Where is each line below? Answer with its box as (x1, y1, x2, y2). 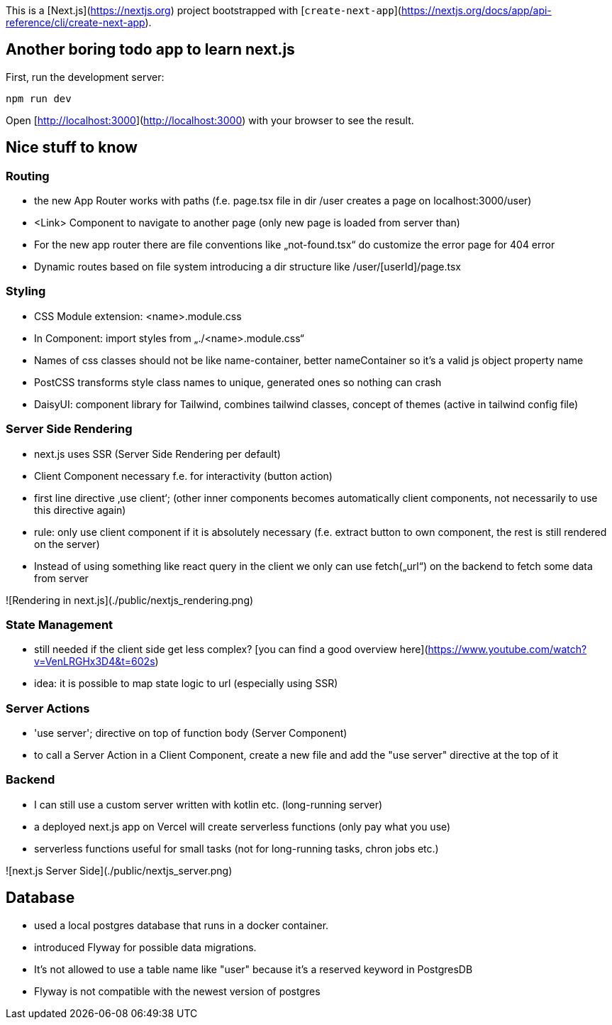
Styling (6, 284, 46, 299)
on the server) (34, 537, 100, 550)
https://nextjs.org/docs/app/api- (401, 4, 552, 16)
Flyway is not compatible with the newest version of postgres (34, 985, 321, 997)
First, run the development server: (6, 70, 165, 83)
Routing (6, 168, 50, 183)
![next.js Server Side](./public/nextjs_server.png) (6, 864, 233, 877)
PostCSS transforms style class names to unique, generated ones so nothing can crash (34, 376, 442, 388)
